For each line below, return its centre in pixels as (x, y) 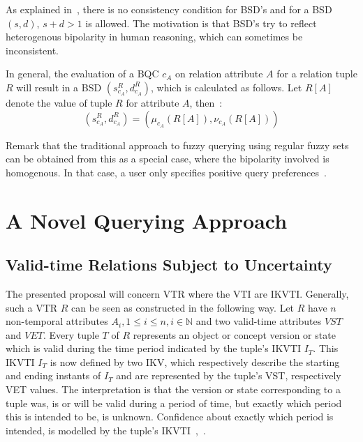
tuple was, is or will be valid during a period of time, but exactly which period (174, 403)
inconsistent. (32, 50)
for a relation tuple (317, 74)
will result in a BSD (59, 87)
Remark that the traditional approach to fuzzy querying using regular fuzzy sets (177, 145)
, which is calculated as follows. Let (227, 87)
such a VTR (32, 307)
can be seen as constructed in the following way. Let (183, 307)
